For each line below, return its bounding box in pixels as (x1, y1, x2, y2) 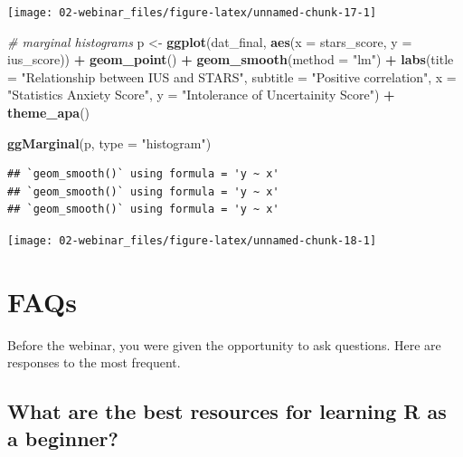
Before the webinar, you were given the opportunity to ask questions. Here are (7, 335, 441, 354)
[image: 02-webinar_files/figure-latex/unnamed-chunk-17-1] (7, 6, 377, 19)
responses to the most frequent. (7, 353, 181, 372)
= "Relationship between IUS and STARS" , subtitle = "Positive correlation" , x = (7, 67, 457, 86)
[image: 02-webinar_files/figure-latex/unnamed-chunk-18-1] (7, 234, 377, 247)
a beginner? (7, 424, 118, 452)
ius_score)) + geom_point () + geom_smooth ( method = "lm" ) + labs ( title (7, 50, 454, 69)
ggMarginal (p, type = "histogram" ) (7, 133, 212, 152)
